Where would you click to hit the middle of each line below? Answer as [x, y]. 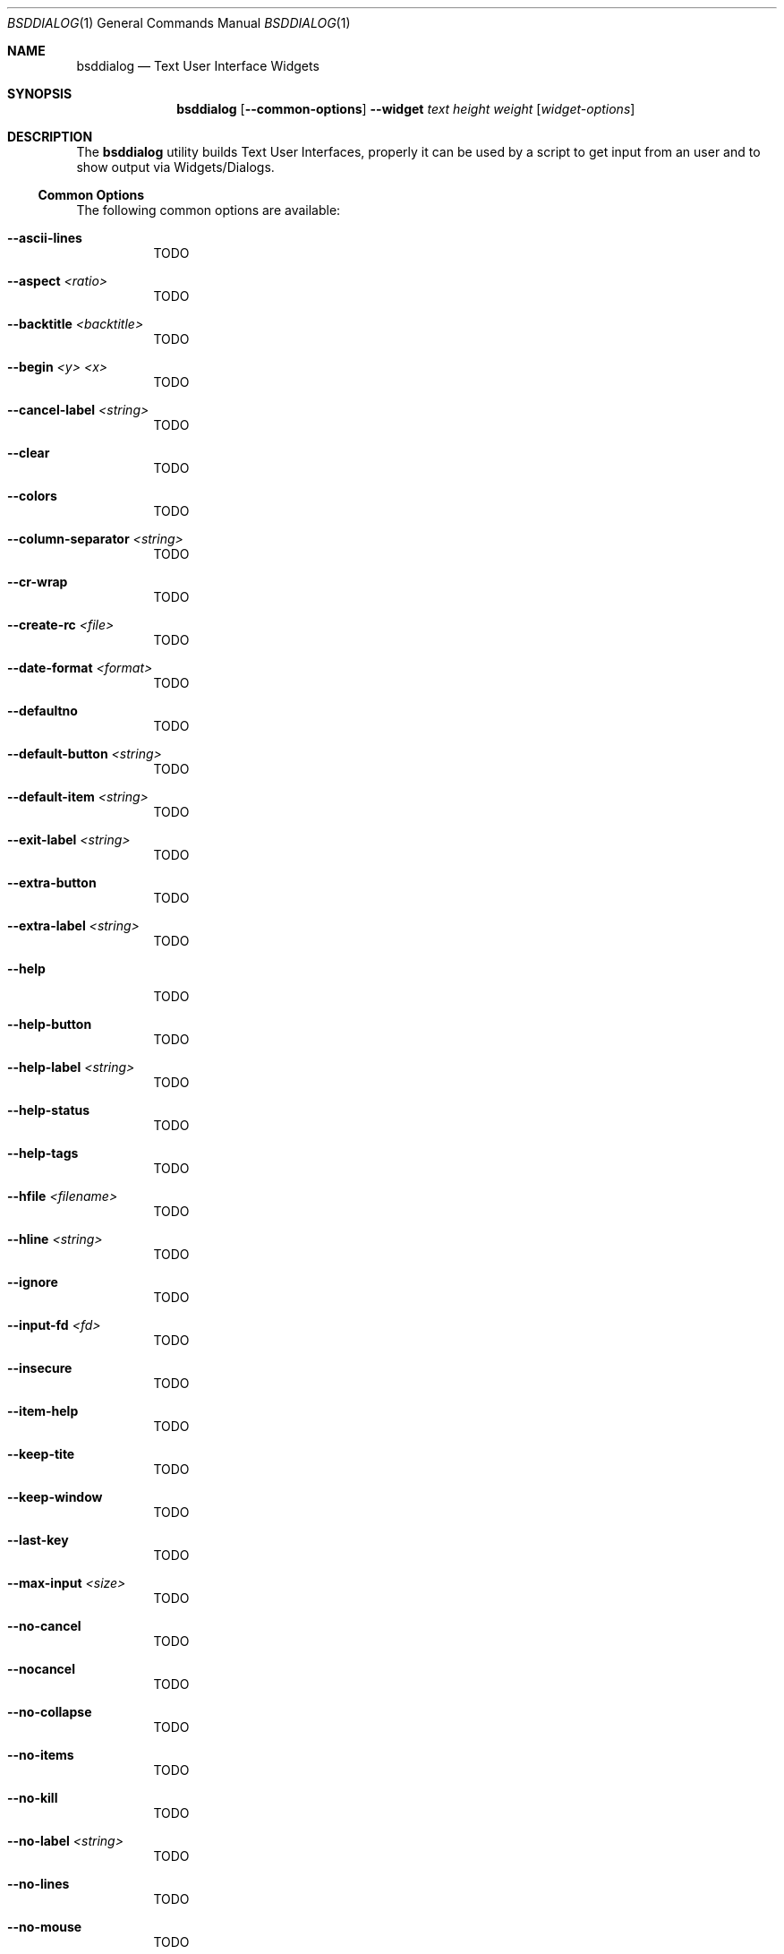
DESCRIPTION [50, 137]
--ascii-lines [45, 238]
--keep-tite [41, 1454]
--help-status [49, 1110]
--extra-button [52, 883]
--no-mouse [45, 1927]
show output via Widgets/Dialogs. [175, 167]
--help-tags [43, 1153]
